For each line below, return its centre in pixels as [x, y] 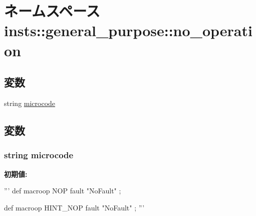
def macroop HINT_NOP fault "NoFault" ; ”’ [74, 207]
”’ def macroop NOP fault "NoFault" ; [63, 191]
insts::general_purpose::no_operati [128, 30]
